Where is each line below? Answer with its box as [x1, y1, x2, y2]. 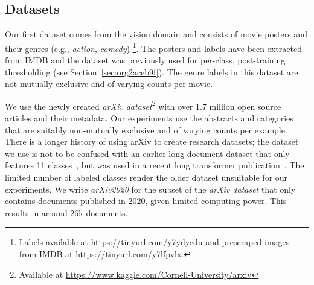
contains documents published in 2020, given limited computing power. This [5, 194, 287, 207]
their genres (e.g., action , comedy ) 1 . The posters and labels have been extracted [5, 40, 302, 54]
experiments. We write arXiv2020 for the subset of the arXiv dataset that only [5, 182, 296, 195]
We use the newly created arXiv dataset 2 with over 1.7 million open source [5, 98, 281, 112]
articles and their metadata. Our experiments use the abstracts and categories [5, 112, 293, 124]
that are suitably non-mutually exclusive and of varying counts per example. [5, 123, 287, 136]
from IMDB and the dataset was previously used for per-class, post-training [5, 54, 286, 66]
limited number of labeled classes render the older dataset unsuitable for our [5, 171, 288, 184]
